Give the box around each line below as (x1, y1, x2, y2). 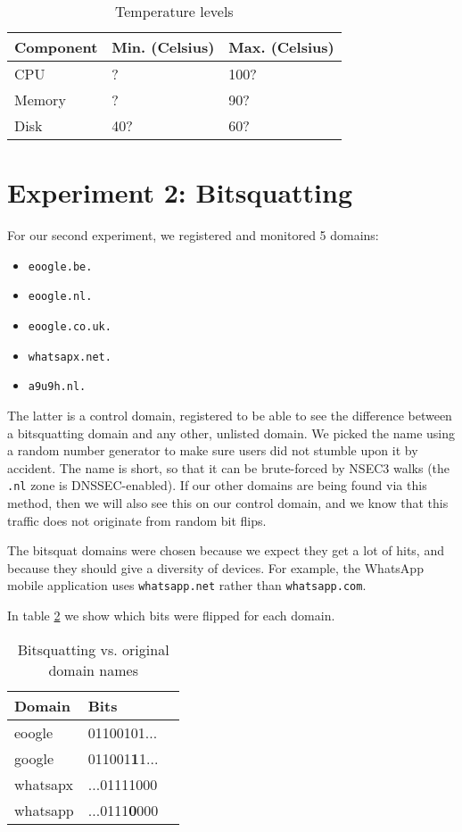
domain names (48, 659, 138, 680)
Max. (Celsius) (228, 37, 334, 57)
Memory (14, 89, 66, 110)
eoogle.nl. (28, 290, 93, 304)
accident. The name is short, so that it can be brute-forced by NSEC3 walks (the (7, 458, 450, 477)
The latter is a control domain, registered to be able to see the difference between (7, 406, 452, 424)
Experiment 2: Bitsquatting (7, 174, 353, 211)
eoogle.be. (28, 260, 93, 273)
